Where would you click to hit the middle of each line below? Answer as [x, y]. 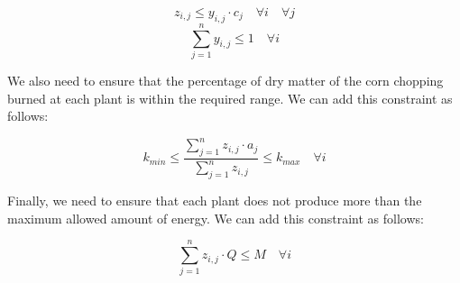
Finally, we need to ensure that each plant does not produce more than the [215, 201]
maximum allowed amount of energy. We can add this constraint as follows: [216, 218]
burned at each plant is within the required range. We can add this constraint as [230, 98]
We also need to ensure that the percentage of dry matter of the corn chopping [225, 80]
